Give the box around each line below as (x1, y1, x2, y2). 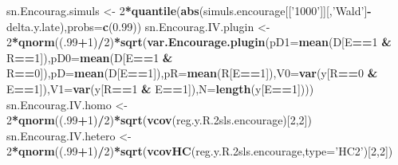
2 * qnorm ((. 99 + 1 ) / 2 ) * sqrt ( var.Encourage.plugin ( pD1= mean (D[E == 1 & (6, 33, 392, 50)
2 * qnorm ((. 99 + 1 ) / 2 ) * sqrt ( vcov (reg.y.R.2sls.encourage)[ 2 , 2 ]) (6, 112, 312, 128)
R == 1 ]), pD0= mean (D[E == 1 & (6, 49, 173, 65)
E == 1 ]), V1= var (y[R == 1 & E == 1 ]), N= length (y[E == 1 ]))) (6, 80, 314, 96)
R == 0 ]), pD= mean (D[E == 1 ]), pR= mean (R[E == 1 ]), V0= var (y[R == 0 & (6, 65, 378, 81)
